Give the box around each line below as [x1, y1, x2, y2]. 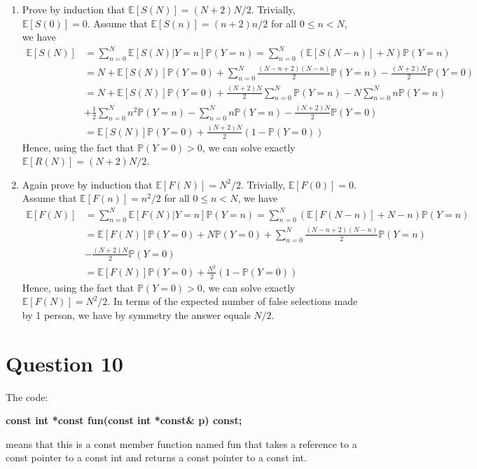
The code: [6, 389, 48, 404]
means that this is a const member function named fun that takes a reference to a [6, 436, 357, 451]
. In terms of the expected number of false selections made [107, 294, 358, 308]
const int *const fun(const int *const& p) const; [6, 413, 242, 428]
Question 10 [6, 348, 123, 377]
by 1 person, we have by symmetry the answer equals [22, 307, 251, 322]
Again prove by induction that [22, 177, 153, 191]
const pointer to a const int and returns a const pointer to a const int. [6, 450, 307, 465]
